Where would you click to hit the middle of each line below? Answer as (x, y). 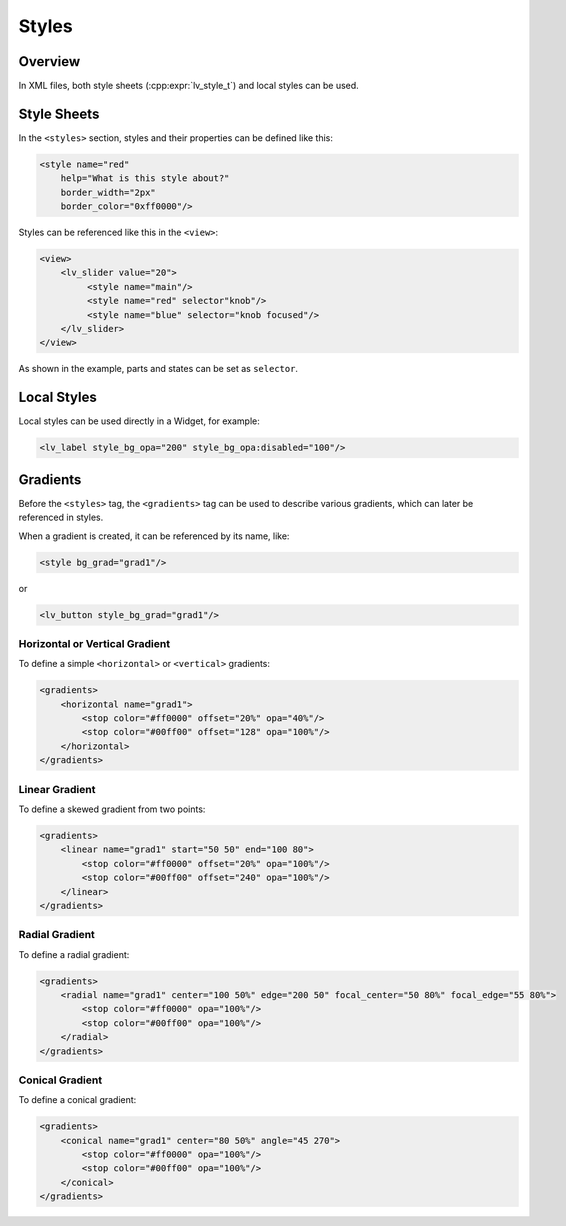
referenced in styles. (61, 517)
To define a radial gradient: (74, 954)
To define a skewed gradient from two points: (112, 809)
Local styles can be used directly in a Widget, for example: (139, 421)
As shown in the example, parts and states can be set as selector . (158, 369)
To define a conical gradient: (77, 1100)
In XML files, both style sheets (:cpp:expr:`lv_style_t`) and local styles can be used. (188, 86)
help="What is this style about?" (145, 178)
